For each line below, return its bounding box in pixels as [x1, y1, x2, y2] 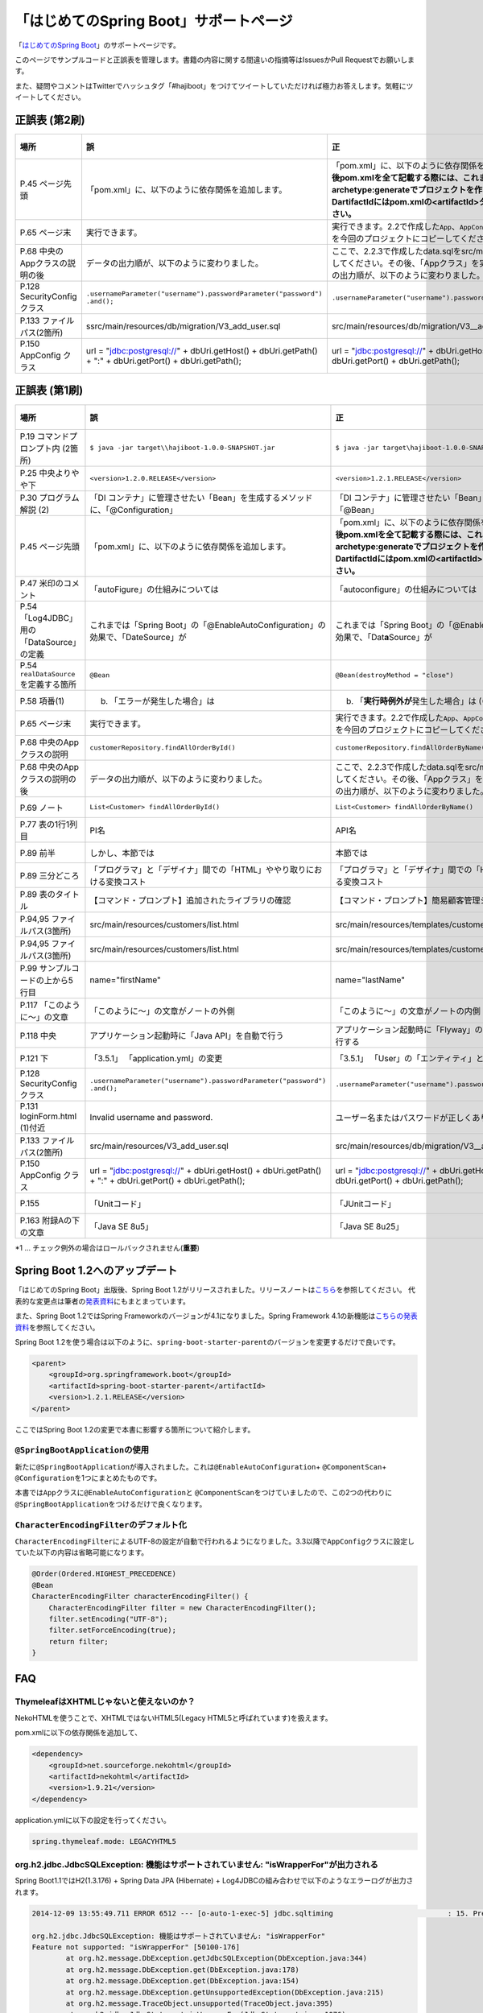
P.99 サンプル [19, 962, 72, 973]
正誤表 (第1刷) [14, 383, 84, 398]
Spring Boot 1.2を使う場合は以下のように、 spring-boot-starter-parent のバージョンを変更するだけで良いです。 [14, 1337, 400, 1346]
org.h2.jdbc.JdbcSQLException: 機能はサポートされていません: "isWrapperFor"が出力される [14, 1859, 378, 1870]
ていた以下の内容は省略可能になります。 [14, 1548, 149, 1557]
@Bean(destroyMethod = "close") [335, 671, 454, 680]
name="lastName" [335, 974, 406, 986]
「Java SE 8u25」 [335, 1221, 404, 1232]
